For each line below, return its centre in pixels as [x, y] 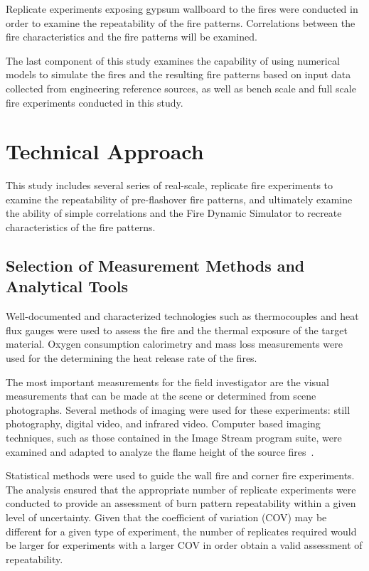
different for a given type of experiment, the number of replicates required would [181, 531]
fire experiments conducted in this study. [95, 102]
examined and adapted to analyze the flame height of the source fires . [160, 451]
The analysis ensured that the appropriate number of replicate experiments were [181, 489]
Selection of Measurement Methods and [155, 266]
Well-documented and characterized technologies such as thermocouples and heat [182, 316]
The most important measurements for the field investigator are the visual [167, 381]
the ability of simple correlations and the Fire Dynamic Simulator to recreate [174, 213]
